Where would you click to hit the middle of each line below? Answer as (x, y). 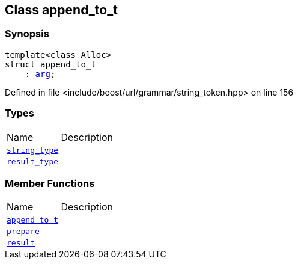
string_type (33, 150)
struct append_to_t (50, 64)
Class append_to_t (61, 10)
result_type (33, 161)
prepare (23, 232)
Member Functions (50, 183)
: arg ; (40, 74)
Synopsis (27, 34)
